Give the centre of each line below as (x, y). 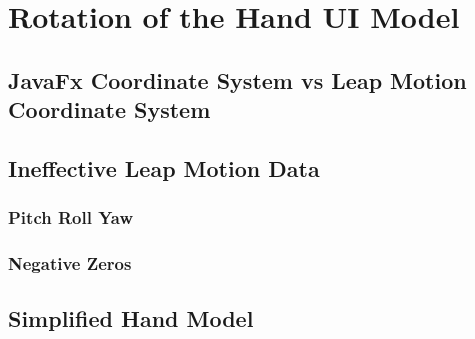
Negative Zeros (70, 263)
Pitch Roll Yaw (71, 217)
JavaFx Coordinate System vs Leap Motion (237, 79)
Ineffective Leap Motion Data (164, 167)
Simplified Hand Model (131, 318)
